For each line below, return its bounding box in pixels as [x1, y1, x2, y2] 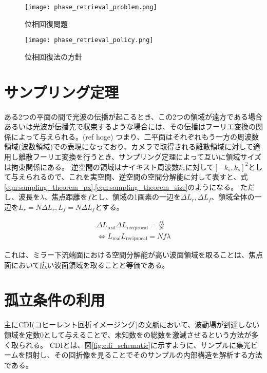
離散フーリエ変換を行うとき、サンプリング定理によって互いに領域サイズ [18, 151, 262, 162]
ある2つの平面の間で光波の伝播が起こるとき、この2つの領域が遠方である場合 [4, 111, 262, 122]
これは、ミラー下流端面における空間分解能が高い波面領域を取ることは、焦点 [4, 249, 263, 260]
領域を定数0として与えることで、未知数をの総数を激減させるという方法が [4, 329, 252, 340]
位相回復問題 [25, 18, 68, 29]
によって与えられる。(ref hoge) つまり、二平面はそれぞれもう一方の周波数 [11, 131, 259, 142]
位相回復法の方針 [25, 51, 82, 62]
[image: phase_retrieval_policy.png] [25, 36, 154, 44]
